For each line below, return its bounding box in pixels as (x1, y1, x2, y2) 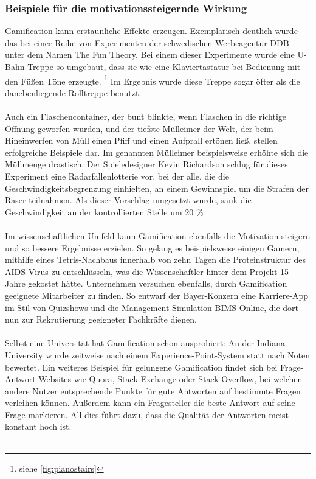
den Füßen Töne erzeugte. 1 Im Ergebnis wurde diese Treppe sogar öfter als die (5, 72, 300, 87)
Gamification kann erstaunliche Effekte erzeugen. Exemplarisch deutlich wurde (5, 24, 298, 37)
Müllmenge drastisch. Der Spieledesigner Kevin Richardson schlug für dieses (5, 158, 288, 170)
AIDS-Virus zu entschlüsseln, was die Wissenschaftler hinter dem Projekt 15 (5, 265, 289, 278)
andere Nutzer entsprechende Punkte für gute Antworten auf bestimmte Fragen (5, 384, 301, 397)
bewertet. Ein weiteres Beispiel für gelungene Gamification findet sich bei (5, 360, 278, 373)
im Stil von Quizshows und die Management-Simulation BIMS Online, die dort (5, 301, 299, 313)
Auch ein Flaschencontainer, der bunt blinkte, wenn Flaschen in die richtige (5, 110, 287, 123)
